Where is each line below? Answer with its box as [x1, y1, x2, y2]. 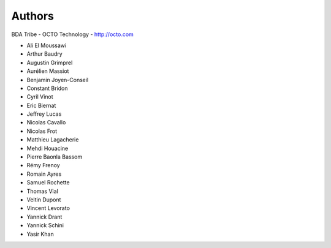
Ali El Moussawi [26, 42, 67, 49]
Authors [11, 9, 55, 23]
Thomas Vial [26, 187, 58, 195]
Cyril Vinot [26, 93, 53, 100]
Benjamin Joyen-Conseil [26, 76, 89, 83]
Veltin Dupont [26, 196, 61, 203]
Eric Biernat [26, 102, 56, 109]
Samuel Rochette [26, 179, 70, 186]
